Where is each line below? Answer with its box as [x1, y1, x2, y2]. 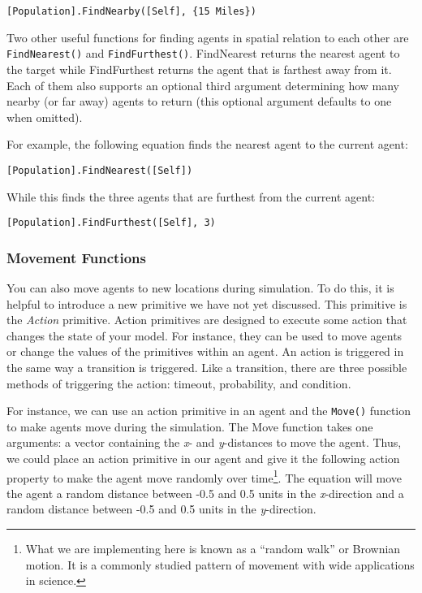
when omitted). [6, 108, 83, 125]
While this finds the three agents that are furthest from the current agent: [6, 188, 375, 205]
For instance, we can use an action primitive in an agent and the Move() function [6, 402, 411, 419]
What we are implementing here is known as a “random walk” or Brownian [25, 540, 401, 557]
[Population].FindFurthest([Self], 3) [6, 217, 216, 229]
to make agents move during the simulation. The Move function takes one [6, 418, 373, 435]
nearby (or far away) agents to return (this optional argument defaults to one [6, 93, 392, 110]
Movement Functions [6, 247, 146, 267]
